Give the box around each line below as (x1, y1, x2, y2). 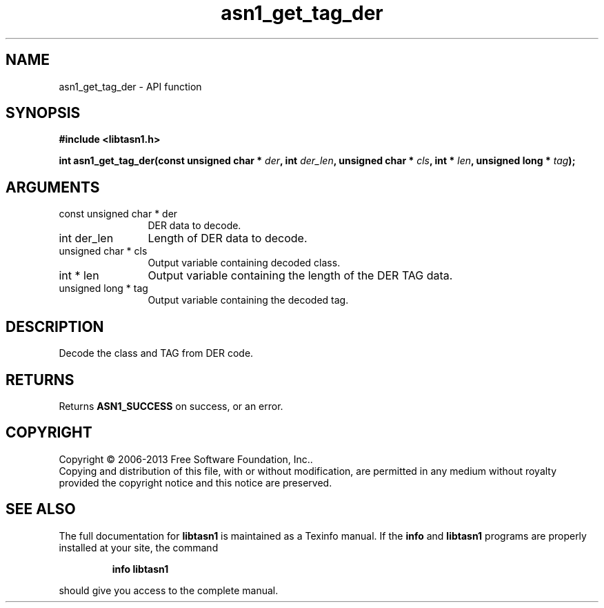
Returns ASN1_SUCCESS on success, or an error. (59, 400, 283, 412)
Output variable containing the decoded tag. (148, 294, 349, 306)
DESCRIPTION (6, 317, 104, 335)
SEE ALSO (6, 500, 76, 518)
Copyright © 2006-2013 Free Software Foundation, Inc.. (59, 453, 313, 465)
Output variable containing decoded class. (148, 257, 341, 269)
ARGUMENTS (6, 178, 100, 196)
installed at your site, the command (59, 541, 219, 553)
